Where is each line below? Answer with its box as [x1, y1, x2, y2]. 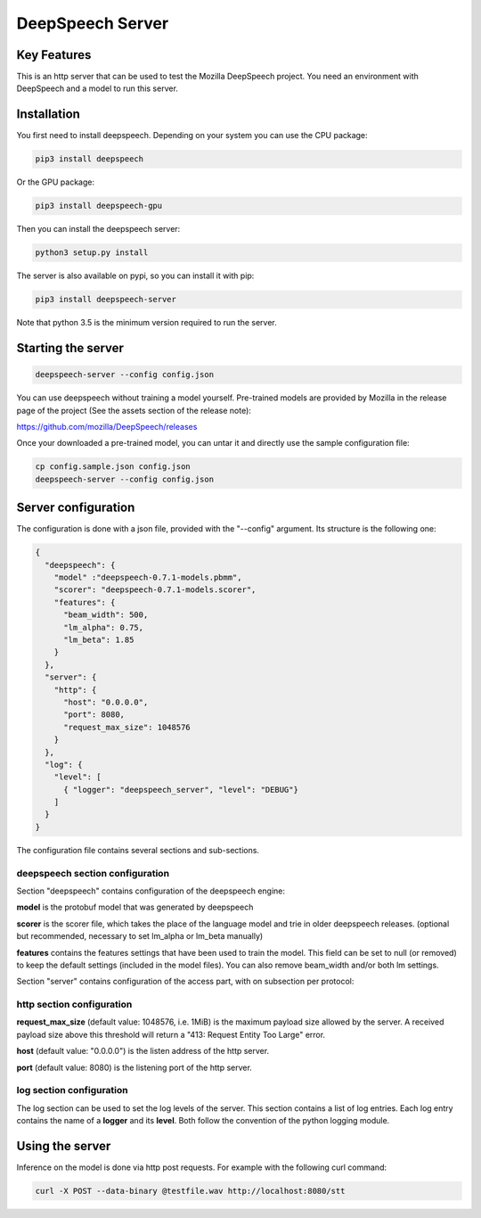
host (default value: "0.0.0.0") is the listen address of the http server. [16, 1046, 270, 1057]
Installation [16, 107, 80, 122]
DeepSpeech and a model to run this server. [16, 83, 178, 94]
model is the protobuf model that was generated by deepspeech [16, 901, 254, 913]
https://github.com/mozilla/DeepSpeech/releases [16, 422, 198, 432]
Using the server [16, 1138, 111, 1154]
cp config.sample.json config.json [35, 462, 191, 472]
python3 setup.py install [35, 248, 149, 258]
